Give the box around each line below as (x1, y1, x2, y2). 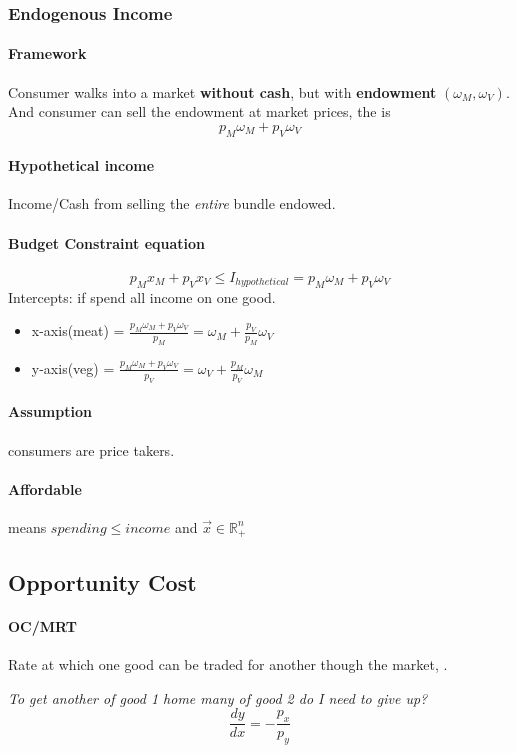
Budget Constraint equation (8, 232, 206, 253)
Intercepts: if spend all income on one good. (8, 286, 276, 307)
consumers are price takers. (8, 439, 175, 460)
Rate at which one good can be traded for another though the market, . (8, 653, 448, 674)
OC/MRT (8, 615, 78, 636)
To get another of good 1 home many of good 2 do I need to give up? (8, 687, 428, 708)
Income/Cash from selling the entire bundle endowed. (8, 193, 336, 214)
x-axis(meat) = (31, 320, 125, 341)
